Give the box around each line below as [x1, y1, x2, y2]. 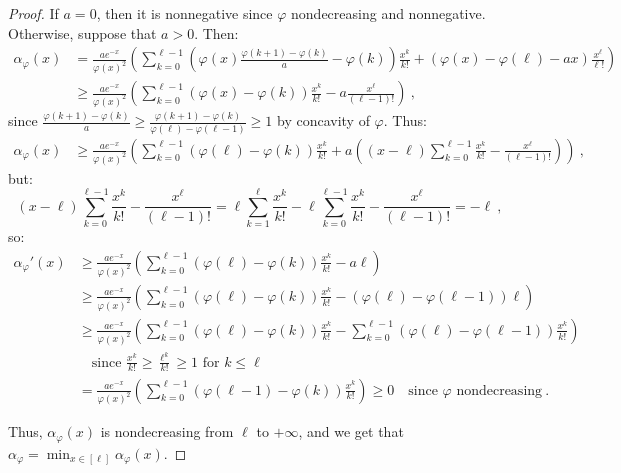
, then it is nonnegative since [96, 3, 273, 23]
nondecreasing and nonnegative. [291, 3, 486, 23]
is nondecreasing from [100, 421, 234, 442]
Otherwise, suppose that [8, 22, 157, 43]
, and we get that [298, 421, 404, 442]
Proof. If [8, 3, 59, 23]
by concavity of [276, 110, 370, 131]
